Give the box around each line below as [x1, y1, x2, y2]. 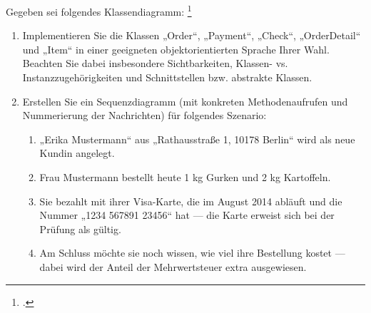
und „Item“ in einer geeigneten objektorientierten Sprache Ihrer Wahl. [22, 41, 330, 56]
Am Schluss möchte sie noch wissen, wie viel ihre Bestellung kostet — [39, 245, 345, 260]
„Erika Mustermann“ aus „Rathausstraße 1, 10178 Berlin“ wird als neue [39, 131, 355, 146]
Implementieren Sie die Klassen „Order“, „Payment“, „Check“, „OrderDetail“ [22, 28, 361, 43]
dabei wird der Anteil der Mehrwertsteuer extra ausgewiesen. [39, 259, 307, 274]
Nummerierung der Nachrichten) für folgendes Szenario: [22, 108, 267, 123]
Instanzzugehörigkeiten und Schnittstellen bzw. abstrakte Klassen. [22, 70, 312, 85]
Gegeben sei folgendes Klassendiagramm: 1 [6, 2, 192, 19]
